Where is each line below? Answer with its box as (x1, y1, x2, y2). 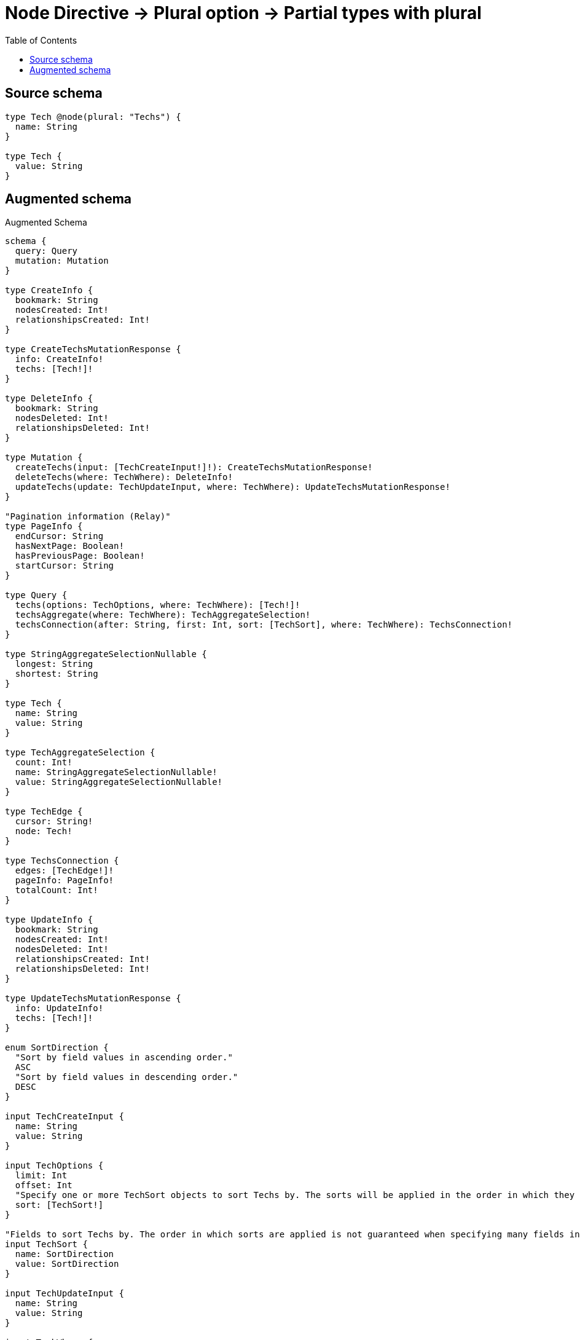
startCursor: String (15, 561, 114, 571)
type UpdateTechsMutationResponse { (5, 993, 181, 1004)
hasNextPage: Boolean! (15, 541, 124, 551)
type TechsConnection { (5, 856, 119, 866)
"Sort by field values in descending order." (15, 1072, 238, 1082)
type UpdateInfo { (5, 915, 93, 925)
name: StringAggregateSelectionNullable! (15, 767, 217, 778)
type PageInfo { (5, 521, 83, 532)
